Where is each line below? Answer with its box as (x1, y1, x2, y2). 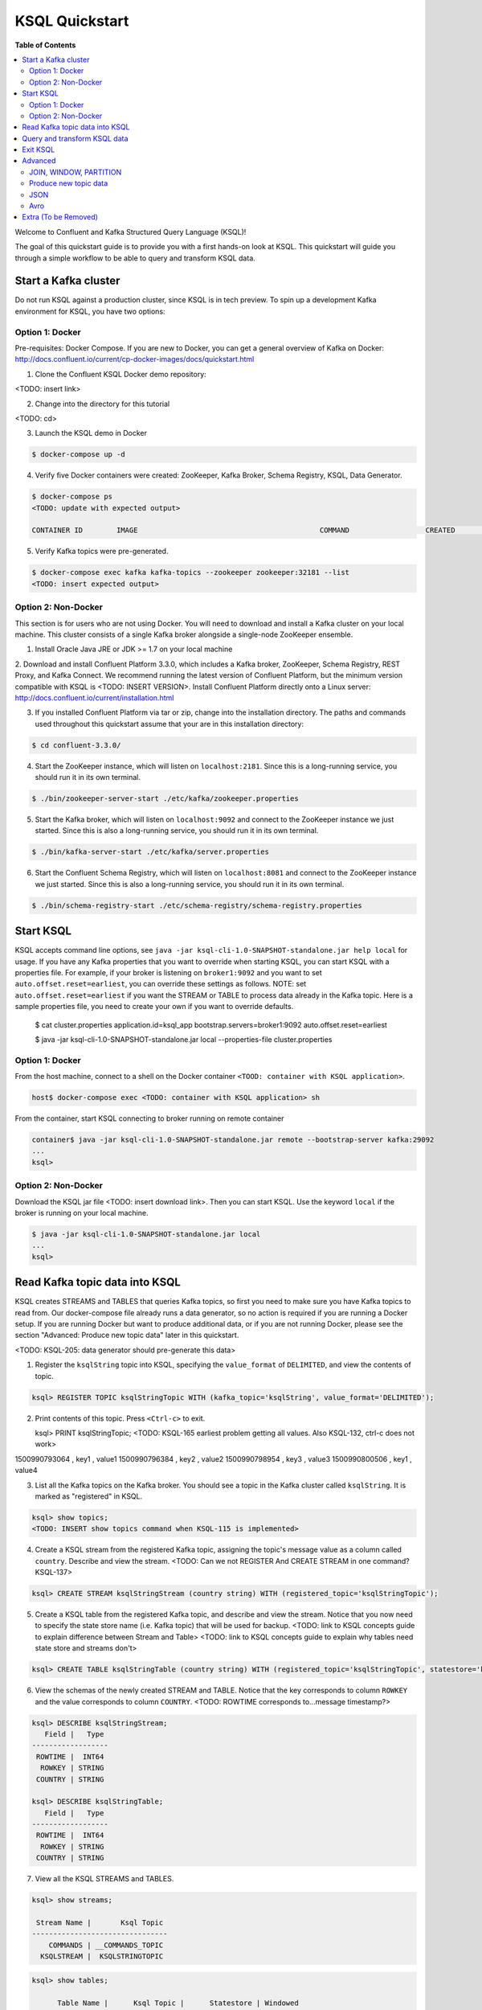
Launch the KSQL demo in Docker (35, 429, 148, 438)
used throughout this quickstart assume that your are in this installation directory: (35, 719, 304, 728)
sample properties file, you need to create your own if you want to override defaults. (14, 1002, 294, 1011)
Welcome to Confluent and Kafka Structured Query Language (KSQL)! (14, 227, 247, 236)
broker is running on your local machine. (14, 1208, 149, 1217)
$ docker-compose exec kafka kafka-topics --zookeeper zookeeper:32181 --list (31, 568, 349, 577)
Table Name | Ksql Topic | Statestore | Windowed (57, 1998, 299, 2008)
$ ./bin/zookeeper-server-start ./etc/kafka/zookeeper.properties (31, 794, 299, 803)
